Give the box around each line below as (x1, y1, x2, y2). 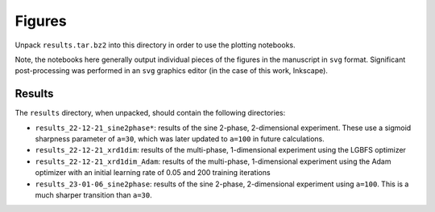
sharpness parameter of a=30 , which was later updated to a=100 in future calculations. (35, 134, 325, 144)
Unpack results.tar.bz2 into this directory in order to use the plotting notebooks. (14, 40, 296, 50)
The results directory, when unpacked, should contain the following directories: (14, 108, 286, 118)
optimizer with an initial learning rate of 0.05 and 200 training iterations (35, 168, 271, 177)
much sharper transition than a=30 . (35, 190, 152, 200)
